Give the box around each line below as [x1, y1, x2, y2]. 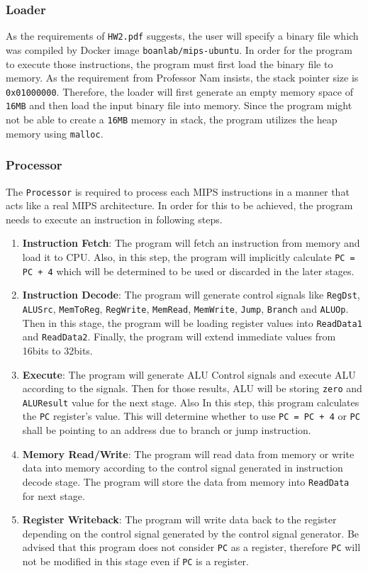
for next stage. [22, 488, 85, 503]
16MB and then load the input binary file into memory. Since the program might [6, 98, 352, 113]
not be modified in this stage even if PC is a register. [22, 553, 250, 568]
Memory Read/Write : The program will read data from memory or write [22, 446, 355, 461]
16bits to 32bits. [22, 343, 93, 357]
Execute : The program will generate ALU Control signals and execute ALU [22, 367, 356, 382]
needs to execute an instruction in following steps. [6, 211, 223, 226]
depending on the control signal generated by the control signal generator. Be [22, 525, 359, 540]
